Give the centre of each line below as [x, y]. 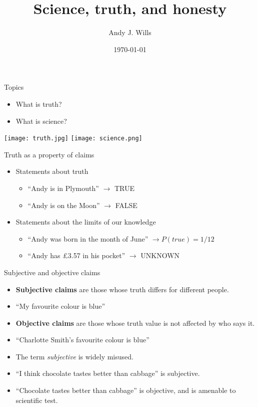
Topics [14, 87]
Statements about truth [52, 171]
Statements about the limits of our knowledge [86, 222]
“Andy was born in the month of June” [88, 238]
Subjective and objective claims [52, 272]
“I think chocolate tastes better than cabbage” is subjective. [108, 373]
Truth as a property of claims [49, 154]
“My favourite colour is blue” [60, 306]
